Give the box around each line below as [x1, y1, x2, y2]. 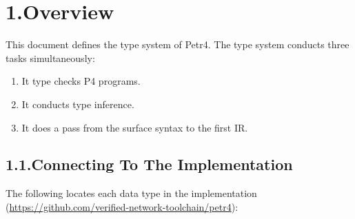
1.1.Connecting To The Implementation [6, 154, 293, 175]
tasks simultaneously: [6, 50, 95, 65]
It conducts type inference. [21, 96, 134, 111]
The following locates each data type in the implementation [6, 186, 257, 200]
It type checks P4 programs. [21, 74, 141, 88]
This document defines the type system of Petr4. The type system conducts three [6, 37, 349, 52]
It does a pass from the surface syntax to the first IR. [21, 120, 248, 134]
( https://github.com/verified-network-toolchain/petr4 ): [6, 199, 239, 213]
